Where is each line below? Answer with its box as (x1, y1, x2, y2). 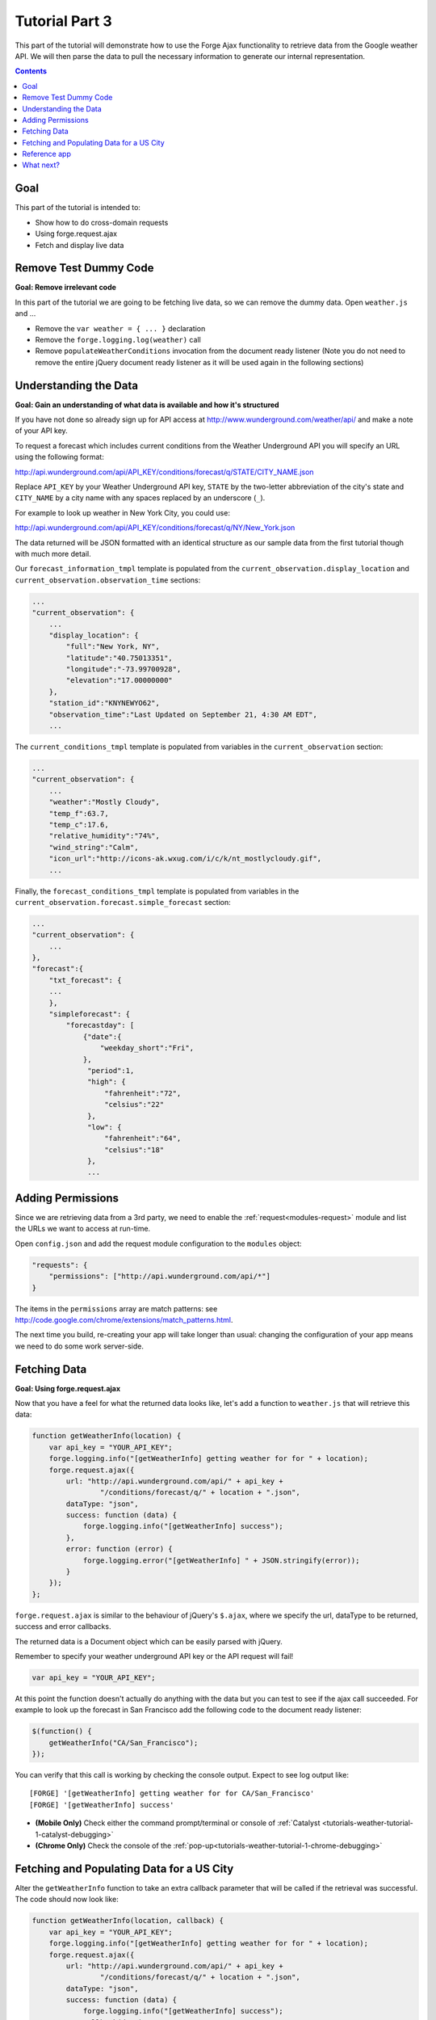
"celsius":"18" (103, 1145, 165, 1155)
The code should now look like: (15, 1895, 119, 1904)
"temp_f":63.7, (48, 809, 109, 818)
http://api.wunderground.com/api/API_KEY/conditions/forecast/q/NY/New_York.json (15, 523, 296, 532)
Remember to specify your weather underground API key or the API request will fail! (15, 1651, 294, 1660)
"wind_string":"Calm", (48, 843, 139, 852)
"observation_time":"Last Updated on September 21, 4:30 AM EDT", (48, 709, 318, 719)
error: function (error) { (65, 1544, 173, 1554)
